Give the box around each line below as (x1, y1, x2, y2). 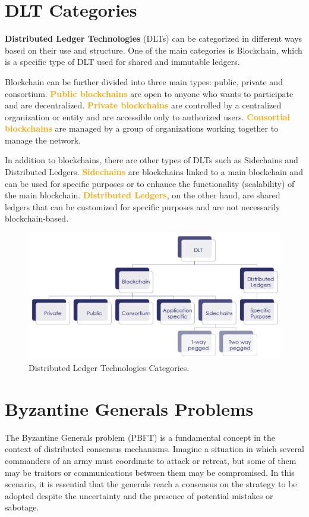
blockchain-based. (5, 212, 69, 225)
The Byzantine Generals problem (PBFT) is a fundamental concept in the (5, 431, 275, 443)
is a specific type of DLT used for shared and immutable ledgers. (5, 55, 240, 68)
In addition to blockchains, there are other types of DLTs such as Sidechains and (5, 154, 298, 166)
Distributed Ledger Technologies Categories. (29, 362, 190, 374)
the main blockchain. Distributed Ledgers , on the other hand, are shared (5, 189, 280, 201)
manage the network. (5, 133, 81, 146)
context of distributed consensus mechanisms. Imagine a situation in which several (5, 443, 304, 455)
